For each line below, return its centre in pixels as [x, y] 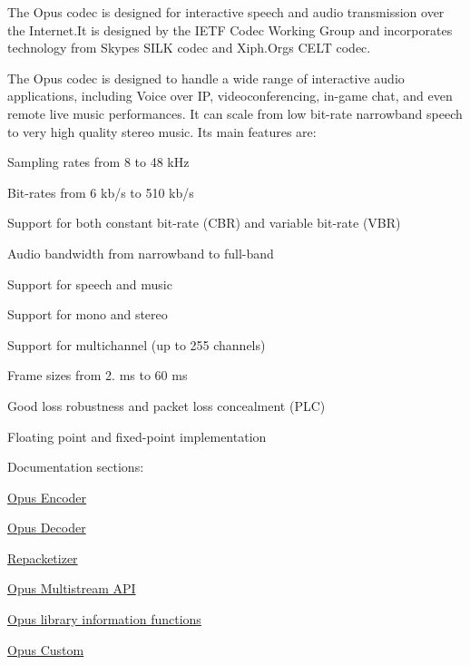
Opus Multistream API [72, 588]
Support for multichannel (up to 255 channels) [137, 344]
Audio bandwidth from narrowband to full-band [141, 253]
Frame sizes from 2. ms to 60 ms [98, 375]
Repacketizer [43, 557]
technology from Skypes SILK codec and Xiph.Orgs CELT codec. [189, 48]
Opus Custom [46, 649]
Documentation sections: [76, 467]
